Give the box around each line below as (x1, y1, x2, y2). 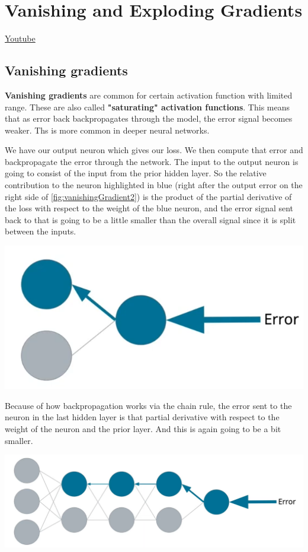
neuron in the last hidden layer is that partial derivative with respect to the (5, 411, 280, 423)
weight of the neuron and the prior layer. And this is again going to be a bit (5, 423, 281, 434)
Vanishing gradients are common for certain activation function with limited (5, 88, 293, 101)
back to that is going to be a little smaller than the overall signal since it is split (5, 213, 296, 226)
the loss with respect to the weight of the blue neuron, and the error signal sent (5, 202, 294, 214)
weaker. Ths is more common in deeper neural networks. (5, 123, 210, 136)
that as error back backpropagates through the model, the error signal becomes (5, 112, 293, 125)
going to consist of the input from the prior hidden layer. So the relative (5, 167, 267, 179)
